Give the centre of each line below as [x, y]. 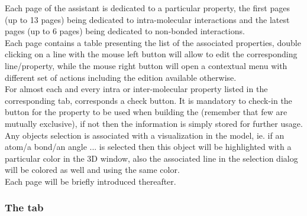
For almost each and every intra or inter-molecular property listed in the [136, 89]
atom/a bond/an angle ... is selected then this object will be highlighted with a [148, 147]
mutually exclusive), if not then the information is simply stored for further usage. [154, 123]
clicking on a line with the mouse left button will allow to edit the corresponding [151, 54]
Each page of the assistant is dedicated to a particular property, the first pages [147, 8]
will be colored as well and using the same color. [92, 170]
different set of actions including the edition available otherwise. [121, 77]
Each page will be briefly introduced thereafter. [91, 181]
